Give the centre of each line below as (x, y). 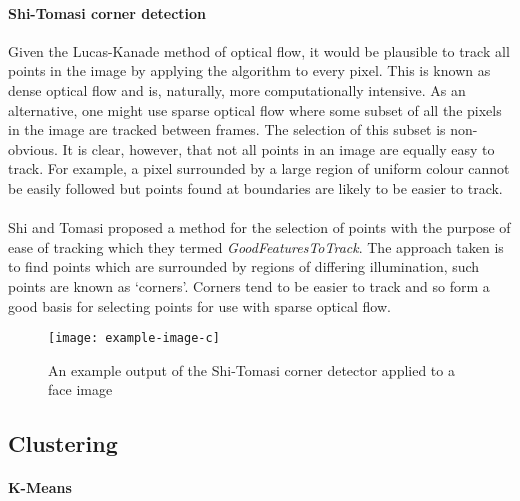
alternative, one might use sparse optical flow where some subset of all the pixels (255, 109)
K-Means (40, 487)
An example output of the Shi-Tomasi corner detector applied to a (251, 369)
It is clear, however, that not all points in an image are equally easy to (278, 148)
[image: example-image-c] (134, 338)
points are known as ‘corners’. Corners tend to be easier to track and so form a (249, 285)
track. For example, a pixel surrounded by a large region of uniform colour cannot (259, 168)
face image (80, 389)
